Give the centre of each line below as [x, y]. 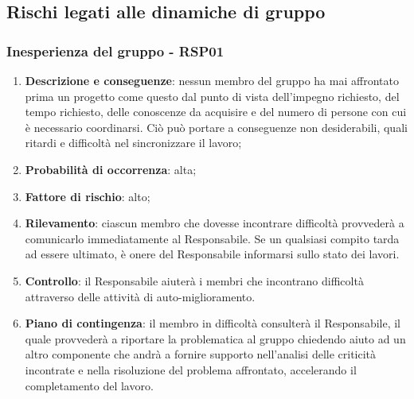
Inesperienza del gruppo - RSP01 [115, 50]
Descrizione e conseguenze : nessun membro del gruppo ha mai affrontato [212, 80]
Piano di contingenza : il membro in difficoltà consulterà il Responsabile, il [213, 323]
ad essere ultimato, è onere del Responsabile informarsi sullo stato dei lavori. [212, 254]
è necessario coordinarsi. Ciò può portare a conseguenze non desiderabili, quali [216, 127]
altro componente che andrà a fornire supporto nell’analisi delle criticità [201, 354]
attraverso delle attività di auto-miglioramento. [140, 296]
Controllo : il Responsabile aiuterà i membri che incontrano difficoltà [194, 280]
